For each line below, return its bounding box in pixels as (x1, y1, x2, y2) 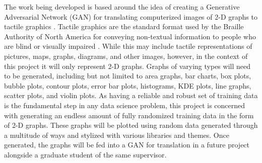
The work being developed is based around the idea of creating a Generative (4, 2, 240, 12)
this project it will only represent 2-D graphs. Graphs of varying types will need (4, 60, 250, 71)
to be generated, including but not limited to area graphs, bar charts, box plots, (4, 70, 251, 81)
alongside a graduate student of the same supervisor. (4, 149, 167, 159)
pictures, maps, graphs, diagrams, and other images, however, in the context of (4, 50, 248, 61)
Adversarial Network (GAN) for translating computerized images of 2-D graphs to (4, 11, 257, 22)
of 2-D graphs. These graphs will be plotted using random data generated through (4, 120, 258, 130)
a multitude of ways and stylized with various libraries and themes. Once (4, 129, 229, 140)
